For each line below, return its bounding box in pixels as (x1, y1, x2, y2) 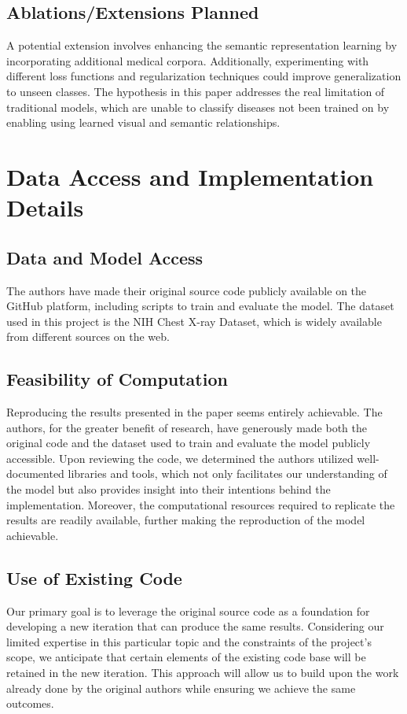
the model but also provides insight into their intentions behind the (6, 481, 331, 498)
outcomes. (6, 695, 54, 712)
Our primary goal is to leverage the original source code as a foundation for (6, 602, 370, 619)
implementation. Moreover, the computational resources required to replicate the (6, 496, 395, 512)
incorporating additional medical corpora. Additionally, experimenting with (6, 52, 369, 68)
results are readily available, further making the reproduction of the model (6, 512, 365, 528)
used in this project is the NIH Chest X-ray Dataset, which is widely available (6, 313, 382, 329)
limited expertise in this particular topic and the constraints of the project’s (6, 633, 372, 649)
